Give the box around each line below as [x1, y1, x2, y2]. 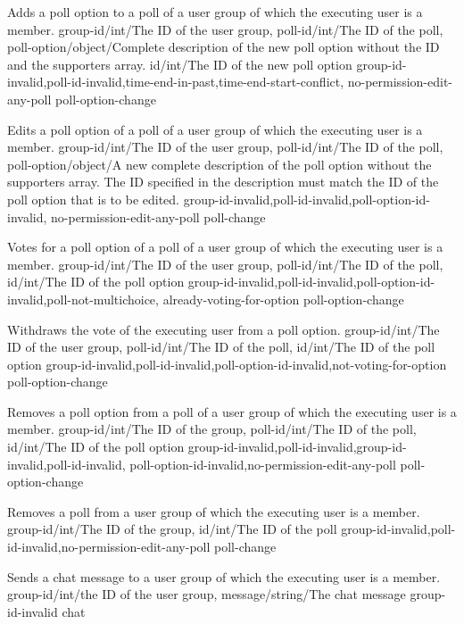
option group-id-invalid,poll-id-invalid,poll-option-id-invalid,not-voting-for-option [7, 354, 447, 373]
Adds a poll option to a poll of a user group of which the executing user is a [7, 3, 423, 21]
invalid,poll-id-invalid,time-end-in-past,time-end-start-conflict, [7, 72, 344, 91]
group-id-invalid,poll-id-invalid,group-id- [187, 437, 407, 456]
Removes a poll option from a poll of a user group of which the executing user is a [7, 402, 457, 420]
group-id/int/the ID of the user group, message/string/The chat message [7, 585, 406, 603]
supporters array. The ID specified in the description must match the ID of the [7, 172, 439, 191]
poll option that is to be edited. [7, 189, 179, 208]
